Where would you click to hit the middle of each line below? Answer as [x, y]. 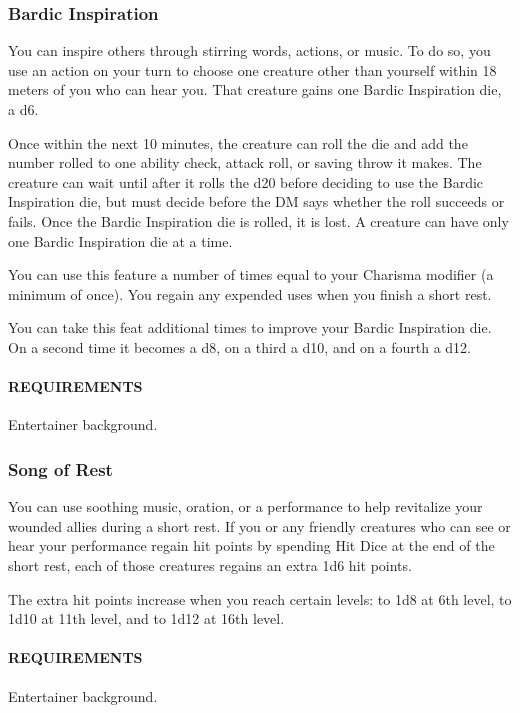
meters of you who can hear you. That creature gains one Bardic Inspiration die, [255, 89]
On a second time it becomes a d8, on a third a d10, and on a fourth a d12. [240, 346]
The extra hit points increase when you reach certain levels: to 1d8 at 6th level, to [260, 598]
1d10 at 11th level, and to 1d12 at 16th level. [146, 618]
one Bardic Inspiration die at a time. [120, 240]
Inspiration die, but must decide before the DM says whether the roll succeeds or [256, 201]
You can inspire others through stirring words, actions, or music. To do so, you [249, 50]
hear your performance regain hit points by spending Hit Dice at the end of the [251, 545]
